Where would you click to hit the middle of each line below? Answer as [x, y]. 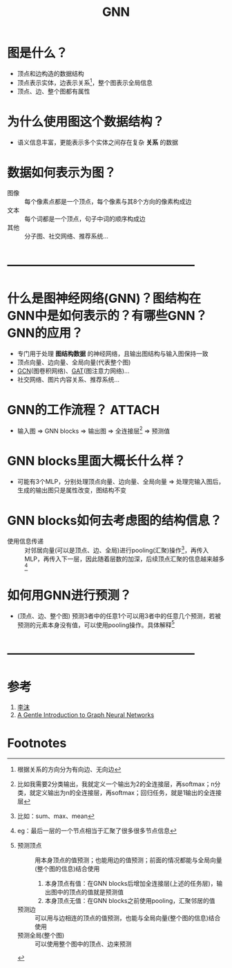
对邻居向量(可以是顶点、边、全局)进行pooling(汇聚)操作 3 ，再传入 [117, 549]
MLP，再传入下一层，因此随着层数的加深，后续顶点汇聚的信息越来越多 [125, 559]
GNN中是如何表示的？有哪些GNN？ [107, 316]
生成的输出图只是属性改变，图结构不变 [71, 490]
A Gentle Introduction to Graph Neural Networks [86, 715]
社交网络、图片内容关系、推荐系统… [68, 379]
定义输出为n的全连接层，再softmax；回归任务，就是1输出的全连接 [129, 793]
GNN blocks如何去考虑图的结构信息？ [115, 521]
